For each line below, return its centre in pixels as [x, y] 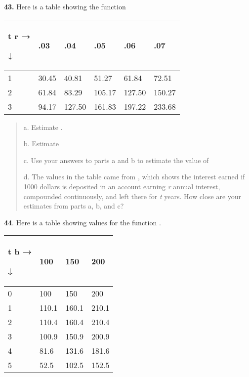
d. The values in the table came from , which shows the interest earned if [134, 177]
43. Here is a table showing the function [65, 6]
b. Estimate [41, 144]
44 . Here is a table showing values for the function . [83, 222]
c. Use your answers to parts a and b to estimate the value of [116, 160]
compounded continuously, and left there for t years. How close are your [132, 196]
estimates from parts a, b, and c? [74, 206]
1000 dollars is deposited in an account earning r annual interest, [122, 186]
